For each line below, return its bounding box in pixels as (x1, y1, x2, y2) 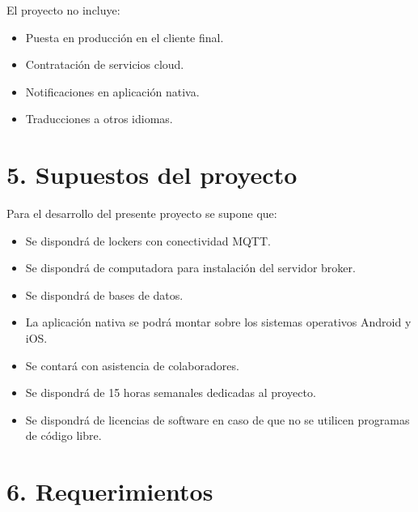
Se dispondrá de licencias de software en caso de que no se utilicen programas (25, 411, 410, 428)
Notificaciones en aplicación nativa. (25, 83, 200, 100)
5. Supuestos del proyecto (6, 158, 298, 191)
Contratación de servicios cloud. (25, 56, 184, 73)
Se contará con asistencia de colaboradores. (25, 356, 239, 373)
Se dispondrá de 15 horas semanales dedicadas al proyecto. (25, 384, 316, 401)
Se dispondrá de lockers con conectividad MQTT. (25, 232, 271, 249)
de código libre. (25, 427, 102, 444)
